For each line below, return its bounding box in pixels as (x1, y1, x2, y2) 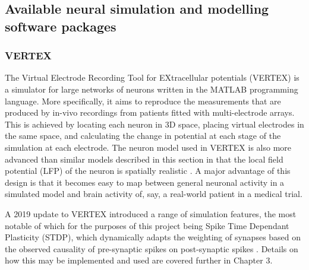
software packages (5, 17, 116, 35)
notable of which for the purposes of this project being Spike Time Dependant (5, 219, 289, 231)
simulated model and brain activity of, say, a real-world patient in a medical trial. (5, 188, 302, 200)
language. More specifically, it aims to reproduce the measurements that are (5, 94, 281, 107)
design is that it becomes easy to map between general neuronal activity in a (5, 176, 285, 188)
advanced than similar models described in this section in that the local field (5, 153, 283, 165)
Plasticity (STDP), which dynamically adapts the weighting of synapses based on (5, 231, 301, 243)
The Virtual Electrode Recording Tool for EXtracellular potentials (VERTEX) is (5, 71, 299, 84)
